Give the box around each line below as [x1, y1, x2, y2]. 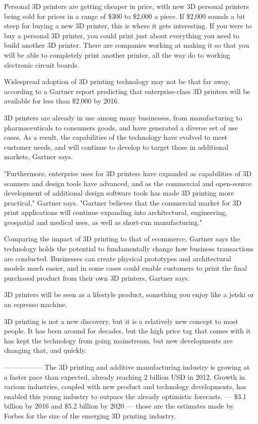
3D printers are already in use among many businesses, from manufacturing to [4, 112, 243, 122]
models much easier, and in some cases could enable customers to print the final [4, 263, 247, 273]
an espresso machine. [4, 299, 67, 310]
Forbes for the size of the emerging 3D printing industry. [4, 410, 176, 421]
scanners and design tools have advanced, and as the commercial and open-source [4, 178, 252, 188]
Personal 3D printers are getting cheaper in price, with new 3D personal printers [4, 1, 249, 11]
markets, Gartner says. [4, 151, 73, 162]
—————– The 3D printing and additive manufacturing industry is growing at [4, 362, 250, 372]
